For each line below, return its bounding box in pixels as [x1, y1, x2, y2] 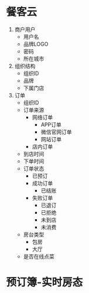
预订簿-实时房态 [6, 276, 83, 289]
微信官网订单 [40, 128, 72, 135]
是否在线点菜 [23, 253, 54, 260]
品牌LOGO [23, 40, 49, 47]
